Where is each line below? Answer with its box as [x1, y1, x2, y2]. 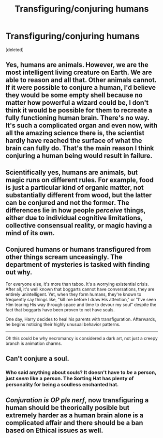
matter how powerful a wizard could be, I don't [5, 98, 149, 107]
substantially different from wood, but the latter [5, 191, 152, 199]
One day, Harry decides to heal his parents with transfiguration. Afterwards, [5, 316, 157, 322]
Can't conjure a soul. [5, 354, 70, 362]
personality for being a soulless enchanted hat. [5, 381, 119, 388]
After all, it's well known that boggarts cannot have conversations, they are [5, 286, 155, 292]
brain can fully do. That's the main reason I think [5, 144, 154, 152]
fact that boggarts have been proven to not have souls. [5, 307, 115, 312]
